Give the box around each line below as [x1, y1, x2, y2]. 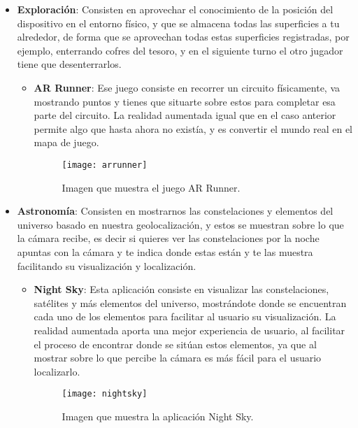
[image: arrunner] [62, 159, 148, 170]
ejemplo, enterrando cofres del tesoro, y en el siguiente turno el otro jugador [17, 43, 343, 57]
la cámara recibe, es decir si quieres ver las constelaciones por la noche [17, 231, 320, 245]
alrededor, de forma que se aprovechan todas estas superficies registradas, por [17, 29, 350, 44]
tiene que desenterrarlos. [17, 57, 122, 71]
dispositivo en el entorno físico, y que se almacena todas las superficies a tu [17, 15, 340, 30]
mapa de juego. [34, 135, 99, 150]
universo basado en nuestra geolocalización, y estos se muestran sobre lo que [17, 217, 344, 231]
